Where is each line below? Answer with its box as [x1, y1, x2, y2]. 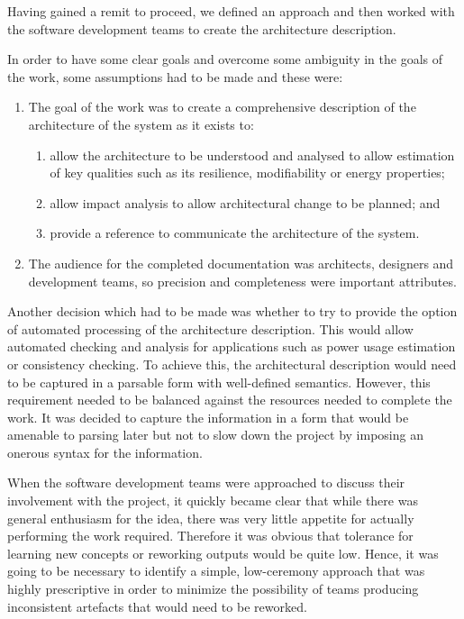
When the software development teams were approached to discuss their [7, 473, 405, 492]
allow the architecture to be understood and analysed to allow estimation [50, 145, 455, 164]
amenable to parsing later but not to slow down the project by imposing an [7, 425, 423, 444]
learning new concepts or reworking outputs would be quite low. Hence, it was [7, 543, 439, 562]
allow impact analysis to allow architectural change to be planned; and [50, 193, 441, 212]
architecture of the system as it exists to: [28, 114, 254, 133]
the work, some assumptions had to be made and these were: [7, 67, 343, 86]
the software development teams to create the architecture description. [7, 19, 396, 38]
